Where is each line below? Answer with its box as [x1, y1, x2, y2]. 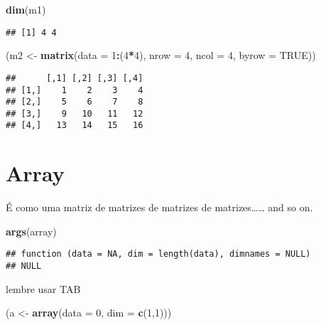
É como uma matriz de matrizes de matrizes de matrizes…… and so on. [6, 200, 313, 215]
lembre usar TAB [6, 281, 81, 296]
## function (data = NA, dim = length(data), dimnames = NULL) [6, 249, 311, 260]
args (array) [6, 223, 57, 238]
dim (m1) [6, 2, 46, 16]
